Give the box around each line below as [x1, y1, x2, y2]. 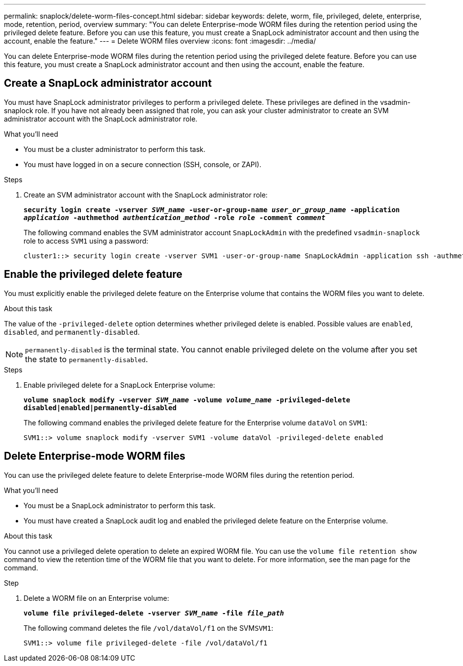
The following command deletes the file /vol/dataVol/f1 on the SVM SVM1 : [24, 623, 273, 632]
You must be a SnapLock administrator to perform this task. [24, 501, 216, 510]
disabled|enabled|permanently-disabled [24, 403, 177, 412]
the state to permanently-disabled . [25, 354, 148, 364]
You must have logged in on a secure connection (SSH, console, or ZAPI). [24, 160, 261, 169]
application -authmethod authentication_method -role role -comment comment [24, 213, 326, 222]
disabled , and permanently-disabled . [4, 327, 140, 336]
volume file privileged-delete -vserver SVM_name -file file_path [24, 609, 284, 617]
